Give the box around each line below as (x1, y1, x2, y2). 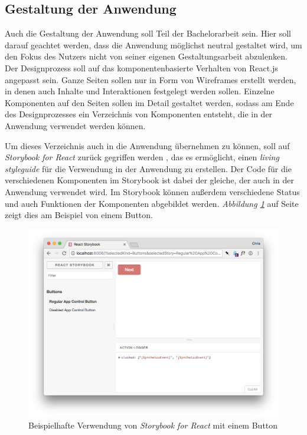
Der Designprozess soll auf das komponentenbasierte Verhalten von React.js (5, 61, 278, 74)
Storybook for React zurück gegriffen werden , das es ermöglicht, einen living (5, 151, 279, 163)
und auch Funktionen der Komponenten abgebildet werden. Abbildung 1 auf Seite (5, 197, 299, 209)
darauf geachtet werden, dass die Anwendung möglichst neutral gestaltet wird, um (5, 38, 302, 51)
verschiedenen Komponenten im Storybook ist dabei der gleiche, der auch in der (5, 174, 294, 186)
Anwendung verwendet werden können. (5, 119, 146, 131)
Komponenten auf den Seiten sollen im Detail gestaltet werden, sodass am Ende (5, 96, 294, 108)
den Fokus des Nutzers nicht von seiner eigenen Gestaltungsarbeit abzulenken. (5, 50, 288, 62)
